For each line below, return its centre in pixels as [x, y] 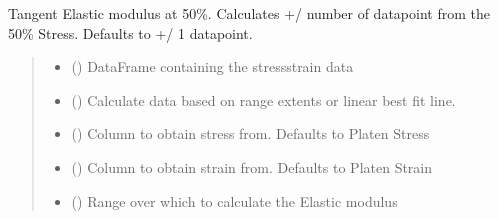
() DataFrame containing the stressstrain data [212, 66]
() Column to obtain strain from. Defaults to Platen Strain [252, 166]
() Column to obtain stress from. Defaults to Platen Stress [250, 133]
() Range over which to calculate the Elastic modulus [234, 200]
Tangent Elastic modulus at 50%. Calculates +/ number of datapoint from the [249, 13]
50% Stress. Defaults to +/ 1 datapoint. [130, 32]
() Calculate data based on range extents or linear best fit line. [263, 99]
